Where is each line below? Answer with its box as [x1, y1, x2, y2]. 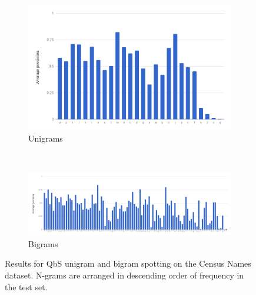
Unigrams [28, 132, 63, 145]
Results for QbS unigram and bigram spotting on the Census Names [5, 257, 251, 270]
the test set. [5, 280, 48, 293]
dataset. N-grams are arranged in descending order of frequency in [5, 268, 244, 281]
